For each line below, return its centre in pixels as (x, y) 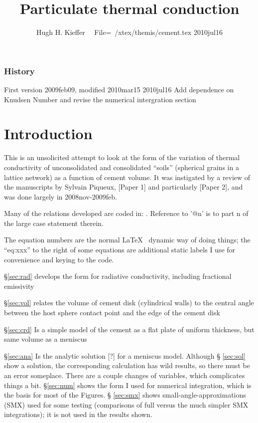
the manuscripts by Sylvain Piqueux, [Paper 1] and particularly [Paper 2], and (124, 187)
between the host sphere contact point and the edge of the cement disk (112, 313)
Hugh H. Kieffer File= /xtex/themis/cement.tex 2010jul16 (129, 32)
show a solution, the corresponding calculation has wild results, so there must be (127, 365)
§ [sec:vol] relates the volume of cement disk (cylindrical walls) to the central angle (129, 303)
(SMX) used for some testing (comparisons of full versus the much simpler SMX (126, 404)
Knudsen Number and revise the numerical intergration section (100, 99)
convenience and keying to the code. (59, 259)
